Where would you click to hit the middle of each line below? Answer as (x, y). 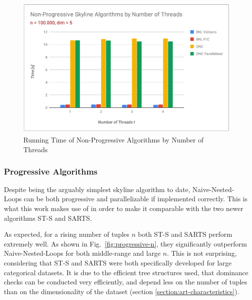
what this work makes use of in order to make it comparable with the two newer (124, 208)
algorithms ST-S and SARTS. (48, 218)
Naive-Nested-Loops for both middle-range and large (82, 253)
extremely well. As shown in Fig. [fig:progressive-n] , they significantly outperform (126, 243)
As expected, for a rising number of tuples (67, 234)
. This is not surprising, (202, 253)
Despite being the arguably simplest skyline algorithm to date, (97, 189)
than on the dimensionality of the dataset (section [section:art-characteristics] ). (122, 291)
